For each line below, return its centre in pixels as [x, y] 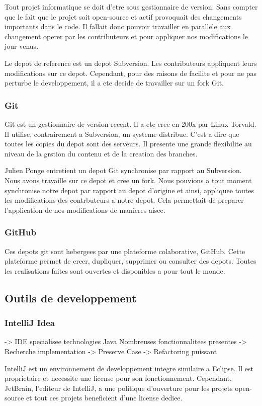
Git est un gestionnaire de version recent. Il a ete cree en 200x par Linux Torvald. [130, 124]
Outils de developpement [71, 298]
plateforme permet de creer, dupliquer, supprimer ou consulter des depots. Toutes [130, 261]
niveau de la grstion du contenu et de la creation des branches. [101, 153]
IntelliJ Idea [30, 323]
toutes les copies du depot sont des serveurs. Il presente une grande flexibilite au [128, 144]
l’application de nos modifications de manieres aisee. [85, 210]
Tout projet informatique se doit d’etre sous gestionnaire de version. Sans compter [131, 7]
